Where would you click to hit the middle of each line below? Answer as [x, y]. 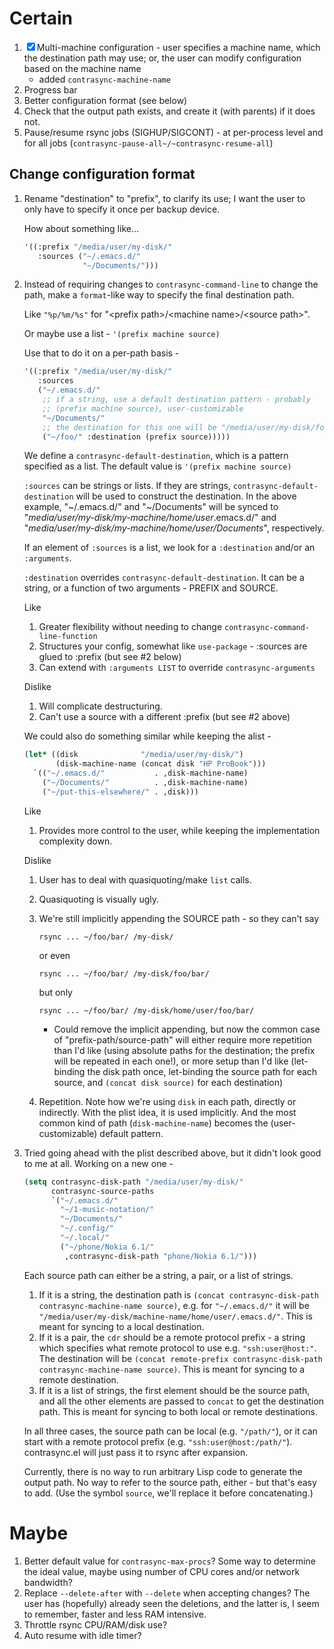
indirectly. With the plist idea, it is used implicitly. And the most [167, 1112]
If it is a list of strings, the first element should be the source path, [174, 1390]
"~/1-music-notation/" [107, 1210]
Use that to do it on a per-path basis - [101, 353]
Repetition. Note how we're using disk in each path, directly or [167, 1101]
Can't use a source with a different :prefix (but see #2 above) [164, 717]
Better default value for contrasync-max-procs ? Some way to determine [169, 1561]
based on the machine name [82, 68]
